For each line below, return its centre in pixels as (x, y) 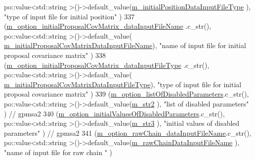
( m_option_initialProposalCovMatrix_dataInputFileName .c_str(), (108, 26)
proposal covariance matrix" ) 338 (55, 55)
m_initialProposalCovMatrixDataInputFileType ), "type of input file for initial (123, 84)
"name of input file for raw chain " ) (58, 152)
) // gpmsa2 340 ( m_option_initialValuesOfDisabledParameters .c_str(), (114, 113)
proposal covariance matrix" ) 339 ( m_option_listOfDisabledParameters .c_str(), (127, 94)
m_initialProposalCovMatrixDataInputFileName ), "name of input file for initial (125, 45)
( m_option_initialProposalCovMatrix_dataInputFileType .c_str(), (107, 65)
